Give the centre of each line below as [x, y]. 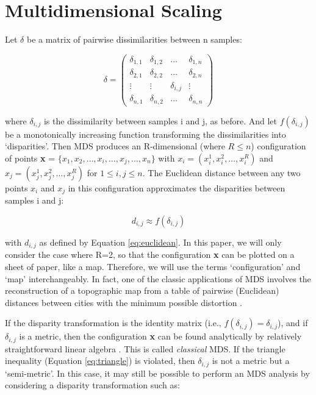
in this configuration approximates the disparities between [177, 187]
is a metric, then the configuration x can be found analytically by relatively [160, 336]
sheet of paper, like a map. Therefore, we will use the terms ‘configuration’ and [153, 266]
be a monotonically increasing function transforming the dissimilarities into [145, 134]
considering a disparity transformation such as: [92, 385]
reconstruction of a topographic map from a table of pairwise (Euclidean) [142, 290]
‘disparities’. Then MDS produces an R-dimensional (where [115, 146]
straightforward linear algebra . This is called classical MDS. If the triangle [145, 348]
